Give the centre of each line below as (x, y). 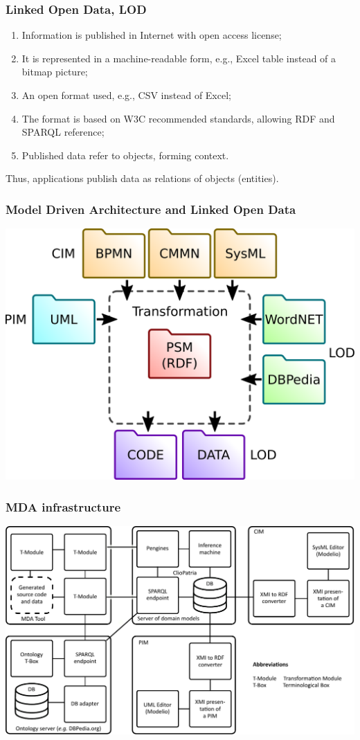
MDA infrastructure (63, 506)
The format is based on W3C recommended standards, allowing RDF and (178, 118)
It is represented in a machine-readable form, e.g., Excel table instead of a (179, 58)
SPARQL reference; (63, 132)
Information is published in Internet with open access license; (152, 35)
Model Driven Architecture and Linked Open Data (151, 209)
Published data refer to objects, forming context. (125, 155)
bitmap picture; (55, 72)
